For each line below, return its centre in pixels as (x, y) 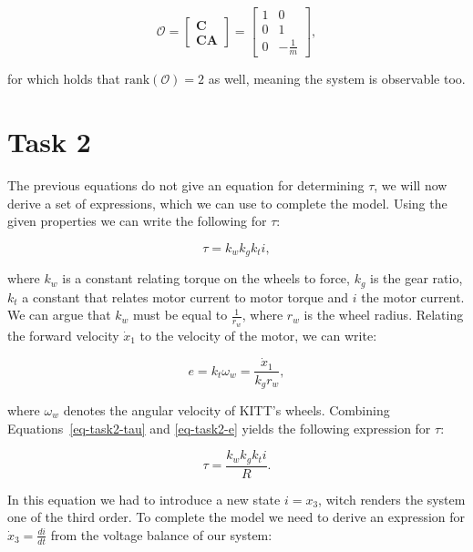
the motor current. (413, 296)
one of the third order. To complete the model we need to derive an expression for (236, 517)
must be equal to (180, 315)
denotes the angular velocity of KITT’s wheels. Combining (226, 410)
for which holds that (64, 79)
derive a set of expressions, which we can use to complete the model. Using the (227, 203)
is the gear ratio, (416, 278)
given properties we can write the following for (137, 221)
